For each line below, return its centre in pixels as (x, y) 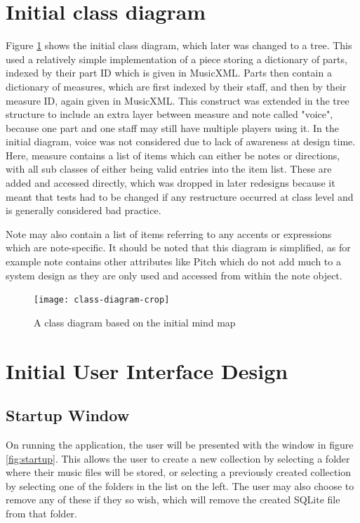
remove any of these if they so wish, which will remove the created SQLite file (173, 499)
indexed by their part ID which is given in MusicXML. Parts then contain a (169, 73)
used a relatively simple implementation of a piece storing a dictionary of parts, (176, 59)
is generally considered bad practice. (84, 210)
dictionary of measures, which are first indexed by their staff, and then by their (176, 86)
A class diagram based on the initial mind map (135, 322)
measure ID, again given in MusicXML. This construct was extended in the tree (178, 100)
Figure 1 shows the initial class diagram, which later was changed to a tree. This (179, 45)
